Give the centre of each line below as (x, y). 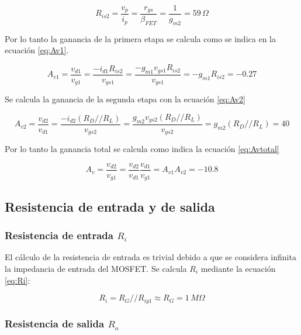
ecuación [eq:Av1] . (37, 50)
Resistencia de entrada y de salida (110, 206)
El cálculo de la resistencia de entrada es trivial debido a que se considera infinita (150, 257)
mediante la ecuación (238, 268)
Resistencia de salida (55, 324)
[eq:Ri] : (18, 280)
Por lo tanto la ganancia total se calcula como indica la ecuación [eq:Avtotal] (142, 149)
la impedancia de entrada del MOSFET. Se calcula (96, 268)
